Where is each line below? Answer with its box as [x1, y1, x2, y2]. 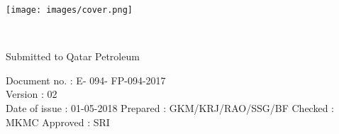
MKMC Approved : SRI [6, 114, 110, 129]
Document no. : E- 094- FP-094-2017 [6, 72, 166, 87]
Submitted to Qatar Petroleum [6, 49, 140, 64]
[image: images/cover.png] [6, 5, 133, 15]
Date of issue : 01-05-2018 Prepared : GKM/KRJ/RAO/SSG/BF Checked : [6, 101, 334, 116]
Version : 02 [6, 86, 57, 101]
